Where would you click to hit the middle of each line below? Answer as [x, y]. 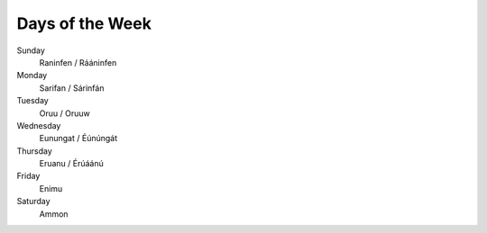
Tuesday [32, 101]
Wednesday [39, 125]
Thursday [35, 151]
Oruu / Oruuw [64, 113]
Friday [28, 176]
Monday [32, 76]
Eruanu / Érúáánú [71, 164]
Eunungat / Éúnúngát [78, 139]
